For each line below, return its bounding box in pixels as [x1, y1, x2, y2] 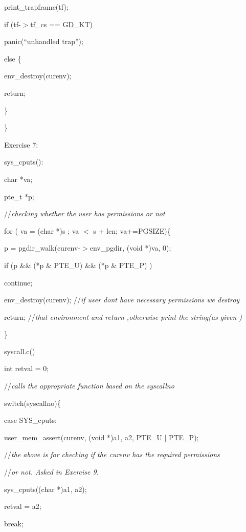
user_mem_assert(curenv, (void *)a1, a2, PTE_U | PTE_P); [4, 432, 199, 442]
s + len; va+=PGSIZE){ [93, 225, 171, 236]
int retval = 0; [4, 363, 49, 374]
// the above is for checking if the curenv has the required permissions [4, 449, 220, 460]
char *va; [4, 173, 33, 184]
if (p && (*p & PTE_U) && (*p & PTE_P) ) [4, 259, 152, 270]
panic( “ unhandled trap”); [4, 36, 83, 47]
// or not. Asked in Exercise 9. [4, 466, 99, 477]
